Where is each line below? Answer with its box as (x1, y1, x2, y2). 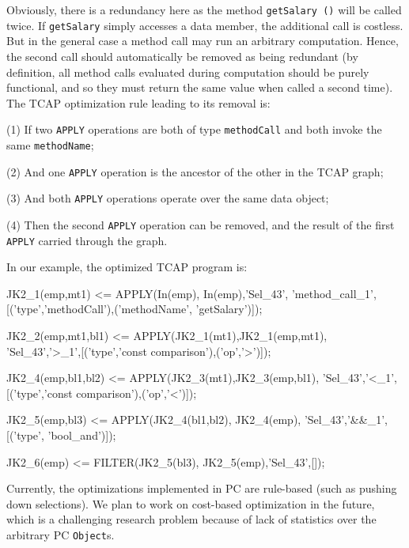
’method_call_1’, (291, 285, 377, 301)
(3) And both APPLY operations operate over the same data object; (6, 190, 329, 206)
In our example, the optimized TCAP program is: (6, 259, 248, 275)
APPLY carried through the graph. (6, 232, 168, 248)
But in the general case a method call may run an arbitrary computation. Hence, (6, 32, 399, 49)
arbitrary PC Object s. (6, 526, 115, 542)
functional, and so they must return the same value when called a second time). (6, 79, 393, 96)
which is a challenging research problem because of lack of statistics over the (6, 511, 377, 527)
